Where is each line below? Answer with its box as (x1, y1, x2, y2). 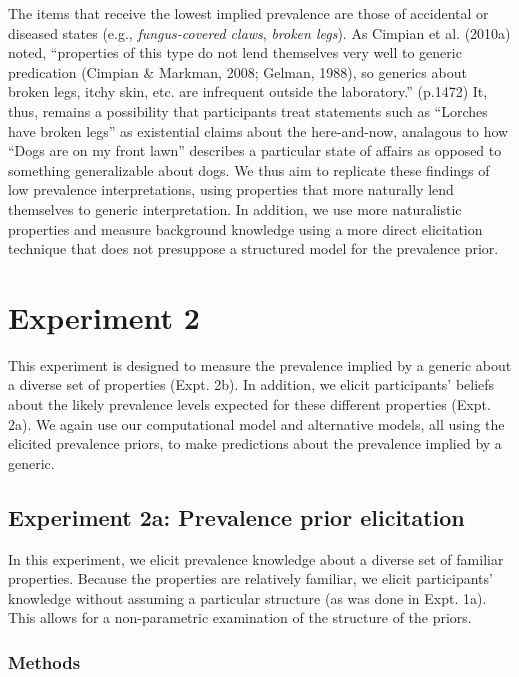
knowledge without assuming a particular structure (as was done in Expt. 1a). (8, 587, 487, 608)
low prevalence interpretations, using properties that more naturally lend (8, 179, 454, 200)
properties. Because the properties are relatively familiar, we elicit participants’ (8, 568, 493, 589)
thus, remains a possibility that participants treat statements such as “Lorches (8, 100, 488, 121)
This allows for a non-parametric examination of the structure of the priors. (8, 607, 472, 628)
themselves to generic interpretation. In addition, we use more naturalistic (8, 198, 462, 219)
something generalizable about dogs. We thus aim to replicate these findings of (8, 159, 490, 180)
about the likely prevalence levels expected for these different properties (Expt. (8, 394, 491, 415)
